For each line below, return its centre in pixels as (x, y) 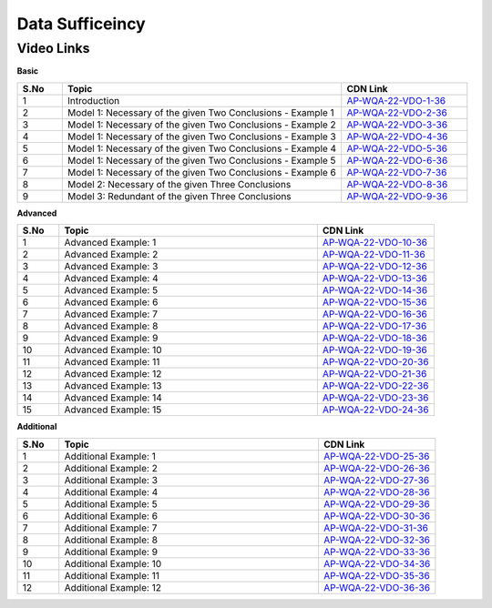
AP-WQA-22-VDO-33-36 (377, 552)
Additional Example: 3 (111, 480)
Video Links (53, 48)
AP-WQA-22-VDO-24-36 (375, 410)
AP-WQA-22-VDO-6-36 (397, 160)
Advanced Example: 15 (113, 410)
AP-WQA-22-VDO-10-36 (375, 243)
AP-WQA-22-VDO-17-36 (374, 326)
